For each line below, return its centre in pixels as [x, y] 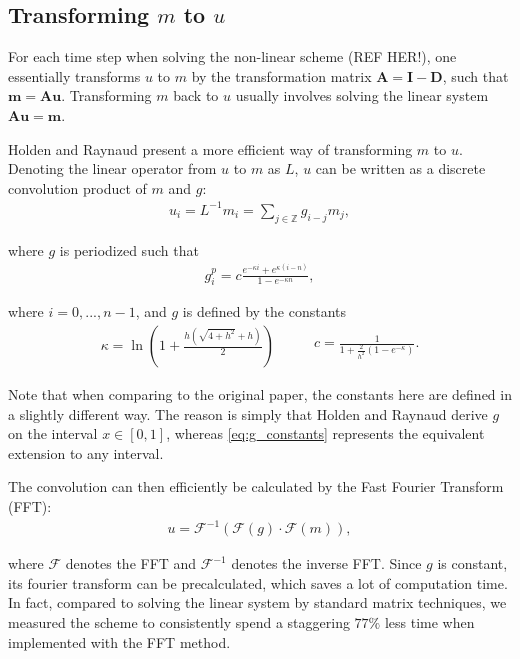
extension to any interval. [86, 452]
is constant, [472, 563]
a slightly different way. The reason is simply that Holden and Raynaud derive [248, 413]
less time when [429, 621]
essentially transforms [74, 75]
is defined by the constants [264, 311]
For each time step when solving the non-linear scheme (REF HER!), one [232, 56]
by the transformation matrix [281, 75]
